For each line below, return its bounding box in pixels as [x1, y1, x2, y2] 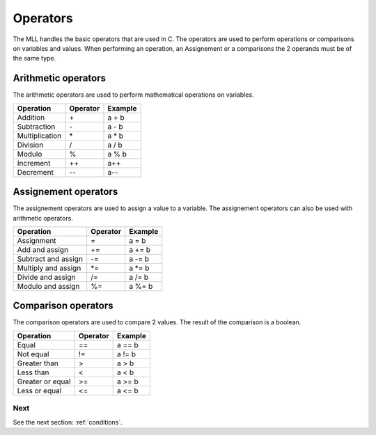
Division [17, 140, 44, 150]
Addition [17, 112, 45, 122]
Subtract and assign [17, 254, 84, 264]
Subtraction [17, 122, 56, 132]
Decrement [17, 167, 54, 177]
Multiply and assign [17, 263, 81, 273]
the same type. [13, 54, 56, 63]
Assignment [17, 235, 56, 245]
